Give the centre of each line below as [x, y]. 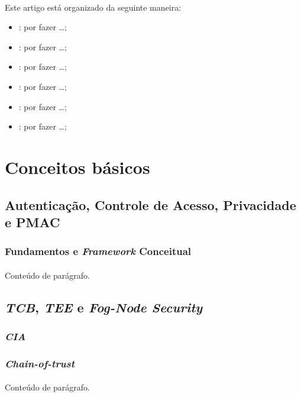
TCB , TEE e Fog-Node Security [104, 307]
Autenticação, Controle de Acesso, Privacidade [150, 204]
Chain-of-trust [40, 363]
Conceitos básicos [77, 167]
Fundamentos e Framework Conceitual [98, 251]
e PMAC [33, 222]
